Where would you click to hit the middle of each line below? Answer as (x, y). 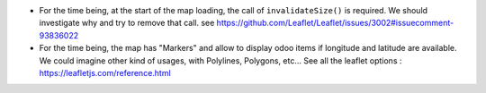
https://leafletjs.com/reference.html (105, 72)
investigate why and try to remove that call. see (127, 23)
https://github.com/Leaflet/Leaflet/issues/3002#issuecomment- (335, 23)
